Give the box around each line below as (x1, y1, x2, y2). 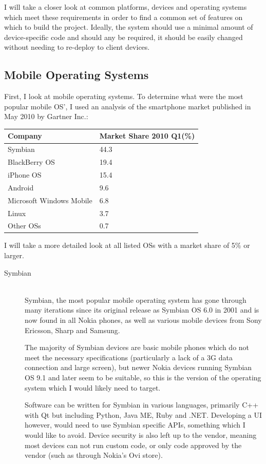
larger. (4, 250, 24, 261)
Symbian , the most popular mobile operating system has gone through (25, 294, 246, 305)
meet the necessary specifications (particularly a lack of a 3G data (25, 352, 233, 362)
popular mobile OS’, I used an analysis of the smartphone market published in (4, 101, 251, 111)
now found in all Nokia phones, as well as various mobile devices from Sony (25, 315, 262, 325)
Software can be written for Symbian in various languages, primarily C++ (25, 399, 259, 410)
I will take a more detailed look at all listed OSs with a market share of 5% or (4, 240, 250, 250)
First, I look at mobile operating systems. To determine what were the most (4, 91, 243, 102)
